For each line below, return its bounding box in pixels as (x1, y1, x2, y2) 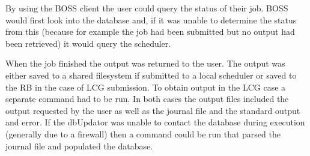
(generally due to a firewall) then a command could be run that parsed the (5, 127, 281, 140)
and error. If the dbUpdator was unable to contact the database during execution (5, 116, 305, 128)
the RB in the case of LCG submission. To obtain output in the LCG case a (5, 80, 286, 93)
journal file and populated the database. (5, 139, 153, 152)
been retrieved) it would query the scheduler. (5, 37, 171, 49)
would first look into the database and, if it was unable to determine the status (5, 13, 297, 26)
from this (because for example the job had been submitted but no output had (5, 25, 295, 38)
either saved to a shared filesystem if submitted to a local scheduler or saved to (5, 68, 297, 81)
